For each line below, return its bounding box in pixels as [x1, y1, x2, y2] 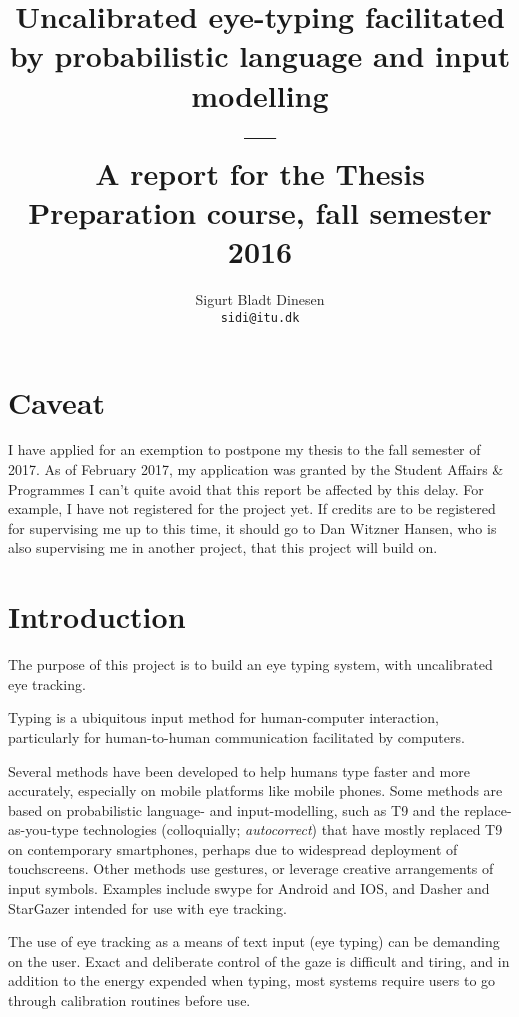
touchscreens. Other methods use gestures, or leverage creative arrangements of [8, 858, 494, 879]
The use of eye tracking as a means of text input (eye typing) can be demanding [8, 931, 500, 952]
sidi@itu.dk [220, 310, 300, 325]
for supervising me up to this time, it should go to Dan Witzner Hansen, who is [8, 517, 497, 538]
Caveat [8, 381, 106, 422]
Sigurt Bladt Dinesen [195, 289, 325, 310]
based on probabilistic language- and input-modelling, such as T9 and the [8, 799, 460, 820]
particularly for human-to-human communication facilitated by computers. [8, 726, 465, 747]
